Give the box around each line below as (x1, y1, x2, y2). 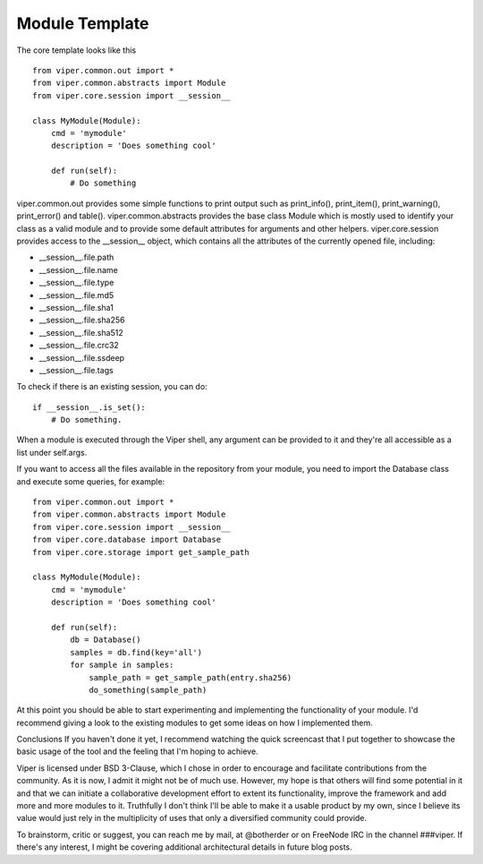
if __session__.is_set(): (32, 402, 147, 412)
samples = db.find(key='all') (70, 647, 203, 657)
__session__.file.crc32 (38, 340, 120, 351)
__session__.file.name (38, 264, 118, 275)
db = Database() (70, 635, 141, 645)
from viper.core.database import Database (32, 535, 222, 545)
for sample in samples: (70, 660, 174, 671)
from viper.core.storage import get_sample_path (32, 547, 250, 557)
